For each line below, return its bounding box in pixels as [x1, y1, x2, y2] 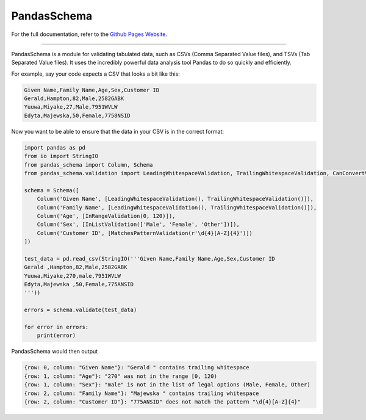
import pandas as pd [24, 144, 85, 151]
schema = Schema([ [24, 187, 79, 194]
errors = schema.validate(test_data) [24, 306, 137, 314]
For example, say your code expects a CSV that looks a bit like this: [11, 70, 180, 78]
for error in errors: [24, 324, 89, 331]
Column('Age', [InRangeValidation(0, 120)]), [37, 212, 176, 219]
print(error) [37, 332, 76, 339]
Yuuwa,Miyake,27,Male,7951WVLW [24, 104, 118, 110]
